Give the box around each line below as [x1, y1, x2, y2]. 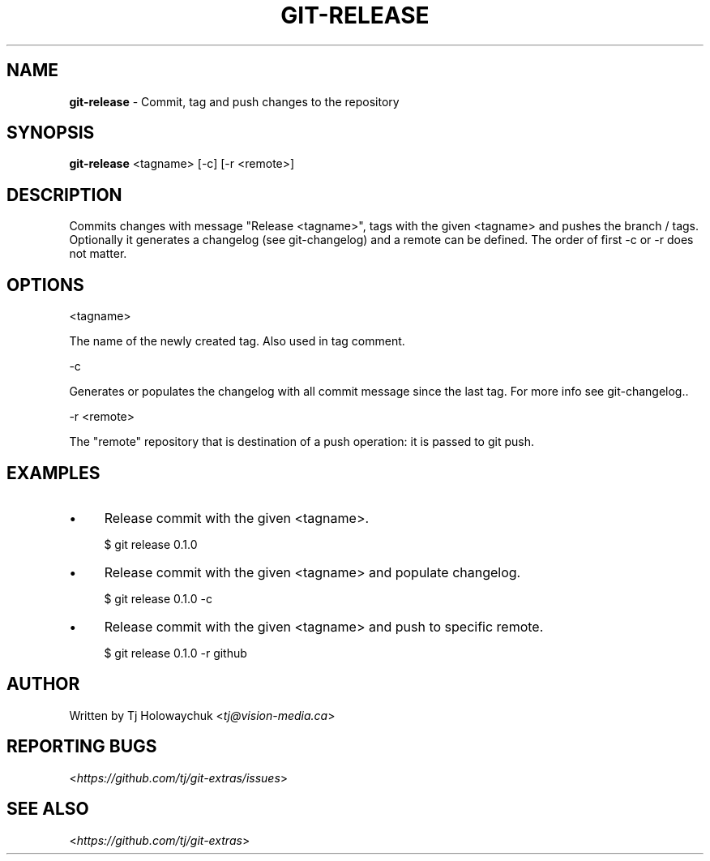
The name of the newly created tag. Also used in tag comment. [69, 334, 405, 349]
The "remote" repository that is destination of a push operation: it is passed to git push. [69, 435, 534, 449]
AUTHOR [6, 674, 80, 695]
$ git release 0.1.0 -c [104, 591, 212, 606]
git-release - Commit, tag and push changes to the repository [69, 94, 400, 109]
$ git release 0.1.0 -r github [104, 645, 247, 660]
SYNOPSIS [6, 122, 95, 143]
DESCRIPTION [6, 184, 122, 205]
